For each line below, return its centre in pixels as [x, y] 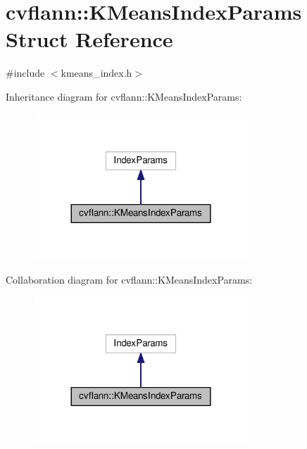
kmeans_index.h [96, 73]
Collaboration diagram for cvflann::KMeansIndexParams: [129, 280]
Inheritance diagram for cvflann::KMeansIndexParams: [124, 96]
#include [25, 73]
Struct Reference [89, 39]
